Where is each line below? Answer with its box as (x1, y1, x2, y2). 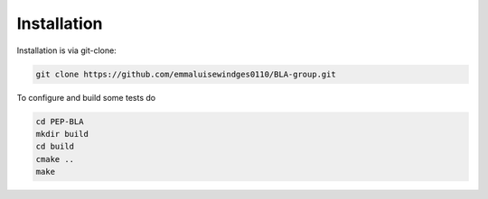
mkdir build (35, 129, 89, 139)
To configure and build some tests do (16, 92, 156, 103)
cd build (35, 141, 75, 152)
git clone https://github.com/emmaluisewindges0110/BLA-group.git (35, 68, 336, 79)
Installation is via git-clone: (16, 45, 117, 56)
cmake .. (35, 154, 75, 164)
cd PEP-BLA (35, 116, 84, 126)
